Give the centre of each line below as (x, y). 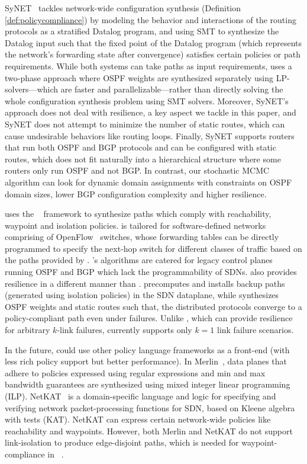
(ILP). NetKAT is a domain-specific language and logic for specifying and (140, 396)
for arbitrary (28, 330)
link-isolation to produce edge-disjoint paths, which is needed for (122, 442)
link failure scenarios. (255, 330)
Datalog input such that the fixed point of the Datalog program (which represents (153, 42)
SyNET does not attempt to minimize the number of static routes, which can (145, 124)
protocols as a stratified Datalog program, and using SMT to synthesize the (142, 31)
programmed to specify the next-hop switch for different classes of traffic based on (153, 248)
